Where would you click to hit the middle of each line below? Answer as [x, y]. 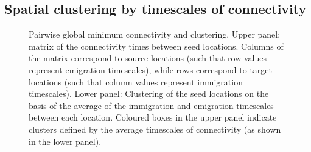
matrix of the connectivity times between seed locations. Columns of [156, 46]
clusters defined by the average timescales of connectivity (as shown [155, 129]
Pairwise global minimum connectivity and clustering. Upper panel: [155, 34]
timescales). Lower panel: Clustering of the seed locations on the [149, 94]
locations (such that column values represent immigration [136, 81]
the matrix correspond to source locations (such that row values [148, 58]
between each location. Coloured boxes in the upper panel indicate [153, 117]
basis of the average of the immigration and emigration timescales [151, 105]
